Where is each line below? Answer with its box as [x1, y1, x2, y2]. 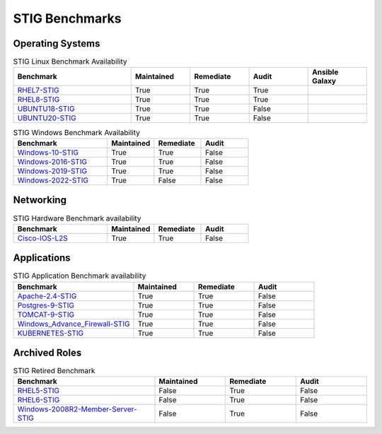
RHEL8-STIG [17, 95, 60, 105]
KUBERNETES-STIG [17, 328, 84, 338]
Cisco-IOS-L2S [17, 233, 69, 243]
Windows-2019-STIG [17, 166, 88, 176]
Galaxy [312, 76, 336, 86]
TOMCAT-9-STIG [17, 310, 74, 319]
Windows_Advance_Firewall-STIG [17, 319, 130, 329]
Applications [13, 252, 71, 264]
